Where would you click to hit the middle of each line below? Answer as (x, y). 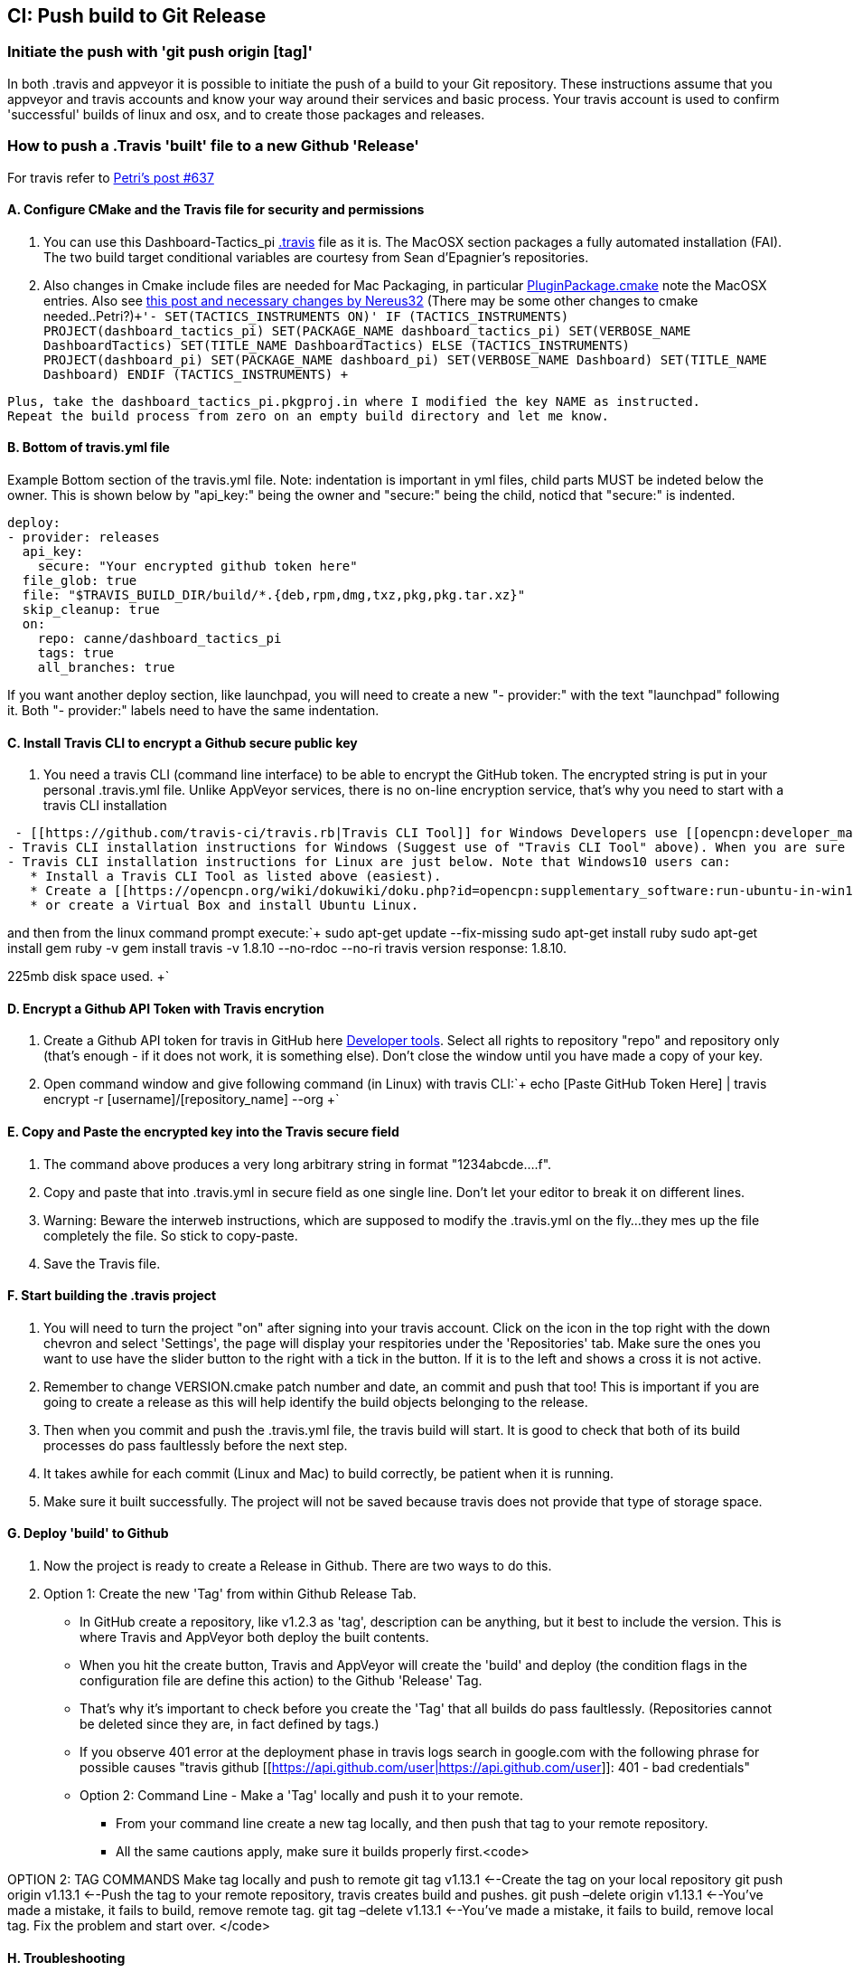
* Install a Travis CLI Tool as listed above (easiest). (236, 877)
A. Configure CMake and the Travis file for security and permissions (216, 210)
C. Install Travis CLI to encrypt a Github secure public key (183, 742)
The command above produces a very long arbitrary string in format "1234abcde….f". (298, 1164)
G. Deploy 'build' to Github (88, 1533)
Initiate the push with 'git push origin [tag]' (160, 52)
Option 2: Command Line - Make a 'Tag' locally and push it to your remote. (301, 1796)
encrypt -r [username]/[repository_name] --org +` (192, 1099)
